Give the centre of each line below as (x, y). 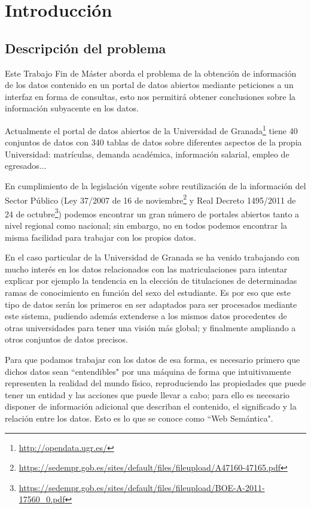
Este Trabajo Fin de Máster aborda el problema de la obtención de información (151, 73)
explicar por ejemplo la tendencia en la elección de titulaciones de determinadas (151, 281)
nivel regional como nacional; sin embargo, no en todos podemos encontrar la (146, 225)
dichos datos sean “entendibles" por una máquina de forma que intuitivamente (148, 371)
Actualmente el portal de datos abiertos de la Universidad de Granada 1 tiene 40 (151, 129)
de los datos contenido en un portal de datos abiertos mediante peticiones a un (149, 85)
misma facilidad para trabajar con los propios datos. (100, 237)
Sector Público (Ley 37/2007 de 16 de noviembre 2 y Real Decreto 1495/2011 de (150, 199)
